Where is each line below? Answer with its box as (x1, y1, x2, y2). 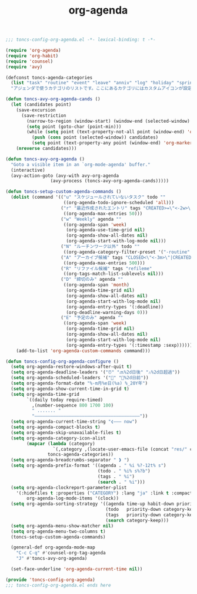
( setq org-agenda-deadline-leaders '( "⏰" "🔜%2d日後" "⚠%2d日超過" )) (11, 369, 181, 375)
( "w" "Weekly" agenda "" (61, 216, 122, 222)
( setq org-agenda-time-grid (11, 391, 80, 397)
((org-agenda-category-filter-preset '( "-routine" (63, 249, 191, 255)
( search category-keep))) (105, 517, 169, 523)
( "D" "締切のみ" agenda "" (61, 277, 123, 283)
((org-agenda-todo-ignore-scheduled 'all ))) (63, 200, 175, 206)
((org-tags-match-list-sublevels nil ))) (63, 271, 164, 277)
